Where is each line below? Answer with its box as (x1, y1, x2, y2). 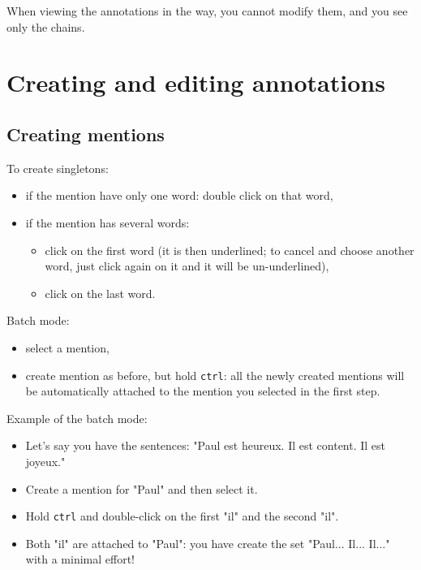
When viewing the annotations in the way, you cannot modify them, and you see (6, 2, 408, 19)
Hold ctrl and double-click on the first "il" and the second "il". (25, 507, 339, 525)
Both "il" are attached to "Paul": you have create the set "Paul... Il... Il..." (25, 534, 390, 551)
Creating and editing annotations (6, 66, 385, 99)
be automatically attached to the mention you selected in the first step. (25, 382, 380, 399)
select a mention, (25, 339, 110, 356)
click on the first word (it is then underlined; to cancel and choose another (45, 241, 415, 258)
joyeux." (25, 452, 66, 469)
